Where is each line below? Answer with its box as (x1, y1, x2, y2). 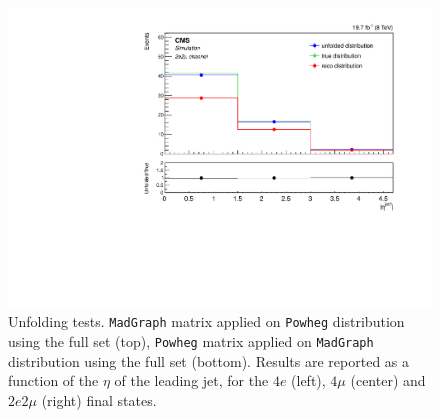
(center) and (350, 370, 426, 391)
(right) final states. (41, 389, 157, 410)
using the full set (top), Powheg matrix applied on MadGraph (8, 330, 374, 351)
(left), (291, 370, 326, 391)
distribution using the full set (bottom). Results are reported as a (8, 350, 410, 371)
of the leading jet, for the (114, 370, 269, 391)
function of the (8, 370, 99, 391)
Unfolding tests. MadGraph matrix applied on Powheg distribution (8, 311, 405, 332)
